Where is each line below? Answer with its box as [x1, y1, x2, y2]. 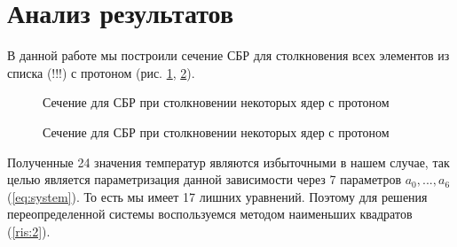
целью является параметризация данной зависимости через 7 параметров [7, 170, 402, 189]
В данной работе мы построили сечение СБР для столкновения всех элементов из [7, 46, 450, 65]
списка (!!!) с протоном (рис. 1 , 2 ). [7, 63, 195, 81]
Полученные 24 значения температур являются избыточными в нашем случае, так [7, 152, 450, 171]
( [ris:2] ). [7, 221, 51, 240]
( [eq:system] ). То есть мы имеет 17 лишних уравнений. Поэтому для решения [7, 187, 428, 205]
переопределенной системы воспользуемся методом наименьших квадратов [7, 205, 413, 223]
